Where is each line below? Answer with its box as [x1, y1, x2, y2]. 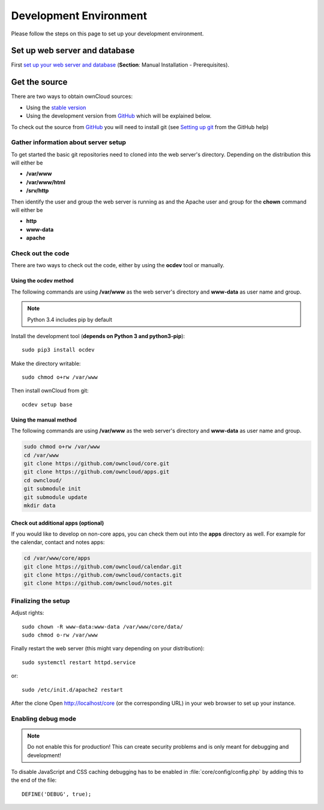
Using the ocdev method [11, 277, 74, 285]
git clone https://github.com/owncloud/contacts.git [23, 572, 182, 579]
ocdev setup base [22, 401, 73, 408]
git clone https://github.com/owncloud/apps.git [23, 468, 170, 476]
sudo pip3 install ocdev [22, 346, 95, 354]
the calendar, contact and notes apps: [11, 539, 105, 546]
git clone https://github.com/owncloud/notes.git [23, 580, 173, 587]
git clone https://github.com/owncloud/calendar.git [23, 563, 182, 570]
